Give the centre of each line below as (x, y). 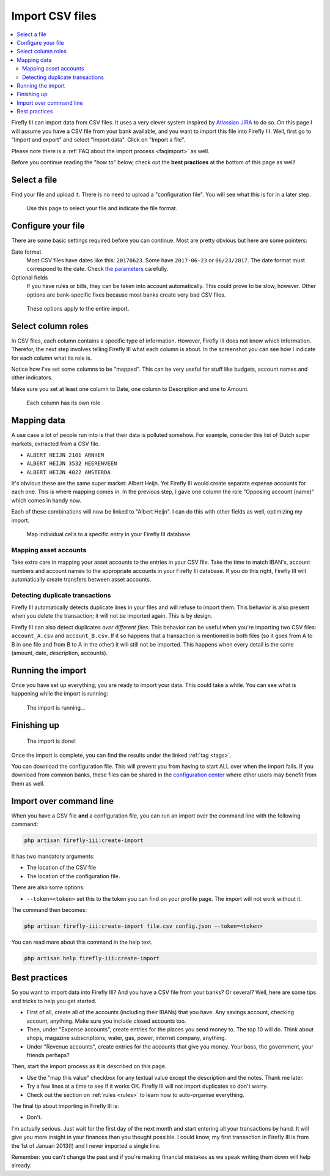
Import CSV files (54, 16)
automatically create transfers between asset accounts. (81, 579)
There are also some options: (48, 887)
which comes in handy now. (46, 500)
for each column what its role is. (52, 358)
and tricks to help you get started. (54, 1001)
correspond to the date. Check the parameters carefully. (97, 269)
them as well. (28, 783)
